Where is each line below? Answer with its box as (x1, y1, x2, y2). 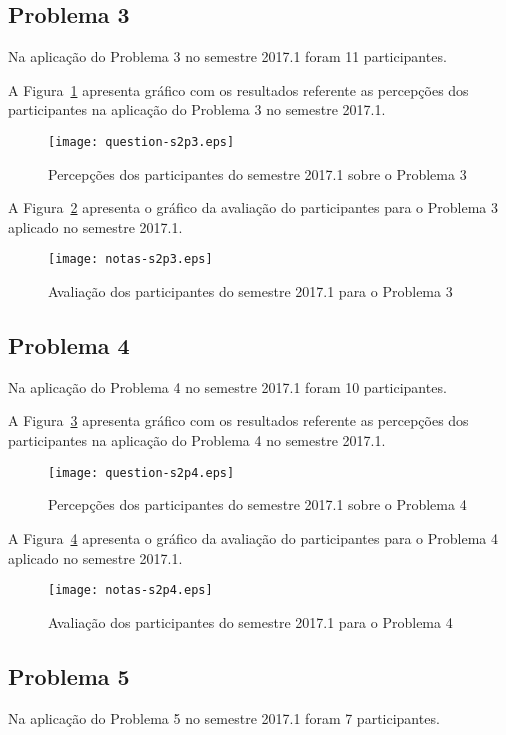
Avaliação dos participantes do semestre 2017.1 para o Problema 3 (48, 281, 453, 302)
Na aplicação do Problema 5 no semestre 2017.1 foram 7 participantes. (8, 707, 440, 728)
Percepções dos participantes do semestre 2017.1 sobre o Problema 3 (48, 163, 467, 184)
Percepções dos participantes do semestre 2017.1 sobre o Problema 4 (48, 494, 467, 515)
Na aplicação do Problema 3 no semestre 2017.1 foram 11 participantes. (8, 46, 447, 67)
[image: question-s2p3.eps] (48, 134, 235, 149)
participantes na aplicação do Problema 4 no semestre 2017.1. (8, 430, 386, 451)
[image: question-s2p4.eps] (48, 465, 235, 480)
